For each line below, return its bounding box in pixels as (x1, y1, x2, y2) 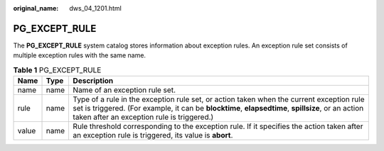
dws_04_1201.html (69, 4, 122, 12)
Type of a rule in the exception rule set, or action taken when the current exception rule (73, 94, 365, 104)
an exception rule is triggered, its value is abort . (73, 130, 233, 140)
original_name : (13, 4, 59, 12)
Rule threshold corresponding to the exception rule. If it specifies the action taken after (73, 121, 363, 131)
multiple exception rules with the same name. (13, 51, 146, 60)
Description (73, 76, 114, 86)
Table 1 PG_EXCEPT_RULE (13, 65, 102, 74)
